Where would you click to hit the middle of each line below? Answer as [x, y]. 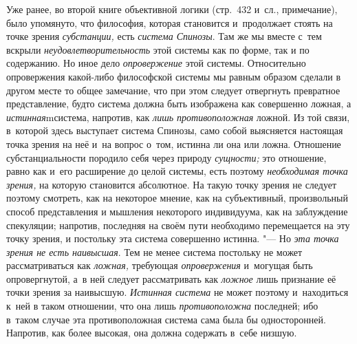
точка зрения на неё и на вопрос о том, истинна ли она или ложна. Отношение [174, 143]
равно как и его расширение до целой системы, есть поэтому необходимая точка [177, 171]
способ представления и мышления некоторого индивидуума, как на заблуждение [177, 211]
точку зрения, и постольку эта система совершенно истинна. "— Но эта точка [173, 238]
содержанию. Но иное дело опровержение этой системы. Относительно [156, 63]
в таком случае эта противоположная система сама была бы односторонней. [166, 319]
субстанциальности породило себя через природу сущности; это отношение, [166, 157]
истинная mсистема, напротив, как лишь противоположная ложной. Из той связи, [178, 117]
